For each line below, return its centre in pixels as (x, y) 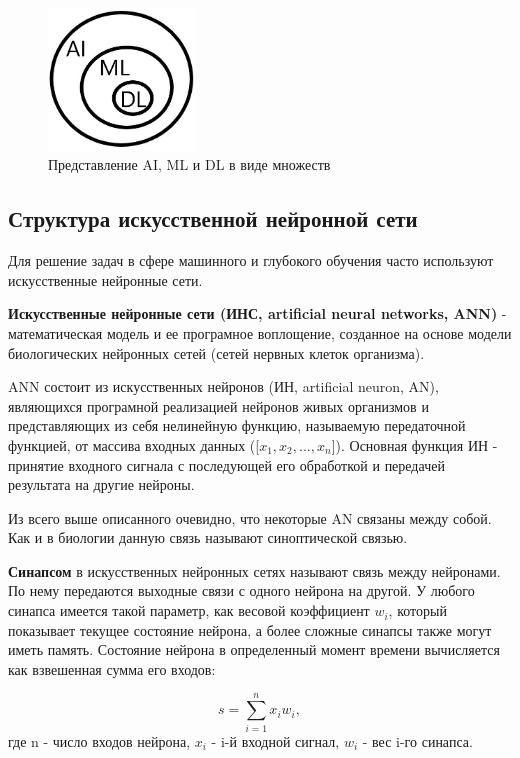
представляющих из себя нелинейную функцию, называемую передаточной (237, 425)
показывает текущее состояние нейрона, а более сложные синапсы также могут (250, 629)
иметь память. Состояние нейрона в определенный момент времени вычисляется (254, 649)
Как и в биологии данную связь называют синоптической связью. (208, 537)
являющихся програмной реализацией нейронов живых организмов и (218, 405)
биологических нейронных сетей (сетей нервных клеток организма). (216, 352)
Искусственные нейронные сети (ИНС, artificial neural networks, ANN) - (257, 313)
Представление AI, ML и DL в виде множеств (189, 164)
